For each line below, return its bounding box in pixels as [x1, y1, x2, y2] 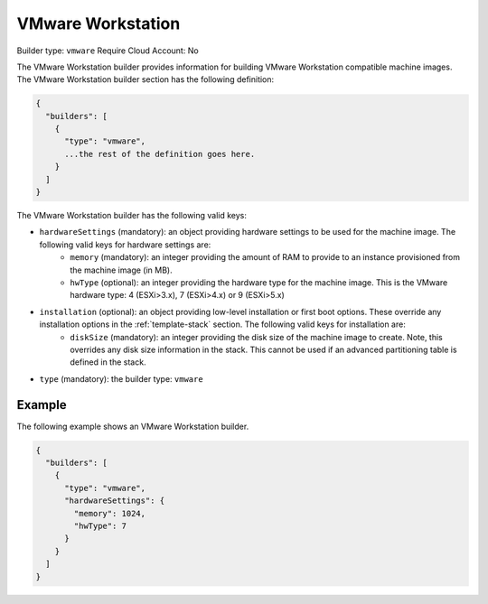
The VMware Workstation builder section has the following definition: [16, 74, 275, 85]
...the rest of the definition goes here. [64, 149, 256, 159]
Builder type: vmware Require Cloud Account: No [16, 45, 199, 56]
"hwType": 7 [73, 520, 127, 531]
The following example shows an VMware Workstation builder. [16, 421, 249, 432]
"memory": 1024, [73, 508, 146, 518]
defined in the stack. [70, 357, 146, 367]
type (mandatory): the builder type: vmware [39, 373, 203, 384]
